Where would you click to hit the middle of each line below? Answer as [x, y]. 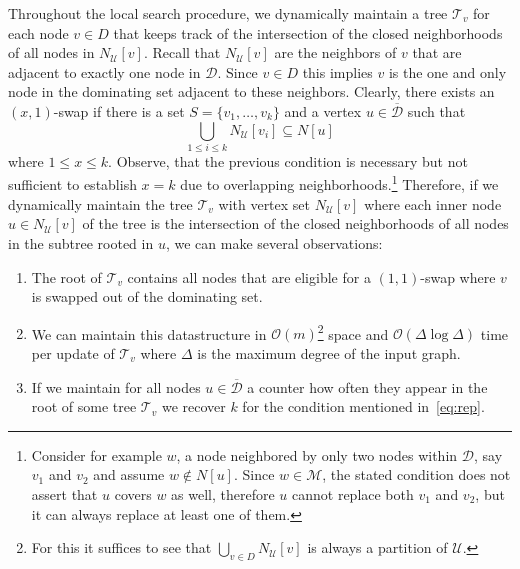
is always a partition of [377, 547]
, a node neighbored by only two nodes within [317, 454]
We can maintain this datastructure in [149, 333]
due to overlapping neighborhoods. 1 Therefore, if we [339, 183]
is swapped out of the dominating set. [147, 296]
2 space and [353, 332]
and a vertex [323, 110]
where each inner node [433, 203]
